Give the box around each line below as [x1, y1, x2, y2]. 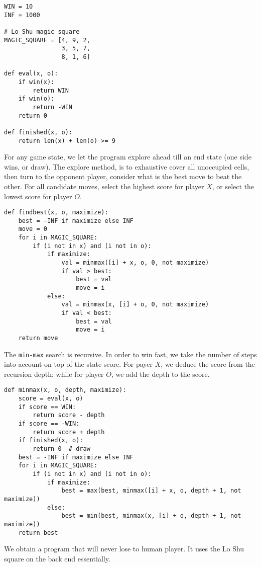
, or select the [212, 181, 254, 191]
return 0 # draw [33, 445, 90, 453]
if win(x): [18, 78, 55, 86]
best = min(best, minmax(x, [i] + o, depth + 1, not [61, 512, 241, 520]
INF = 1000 [4, 11, 40, 19]
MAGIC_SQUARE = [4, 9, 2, [4, 36, 90, 44]
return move [18, 334, 58, 342]
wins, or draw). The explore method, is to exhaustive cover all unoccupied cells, [4, 161, 249, 172]
